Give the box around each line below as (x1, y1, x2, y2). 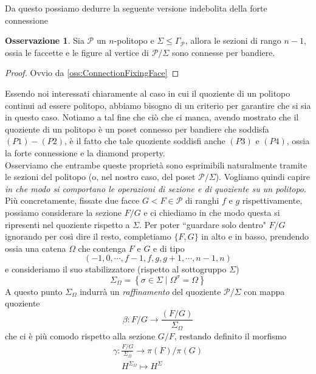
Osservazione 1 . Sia (5, 34, 84, 47)
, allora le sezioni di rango (185, 34, 281, 47)
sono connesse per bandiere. (171, 46, 275, 58)
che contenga (78, 241, 126, 254)
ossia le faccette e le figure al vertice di (5, 46, 149, 58)
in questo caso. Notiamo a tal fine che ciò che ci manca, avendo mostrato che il (5, 111, 299, 123)
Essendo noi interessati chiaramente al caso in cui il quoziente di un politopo (5, 86, 290, 99)
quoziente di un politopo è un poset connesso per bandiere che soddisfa (5, 122, 269, 135)
